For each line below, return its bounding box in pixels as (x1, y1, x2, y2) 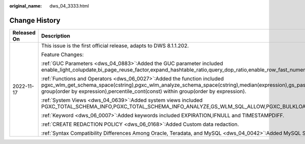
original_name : (9, 3, 42, 9)
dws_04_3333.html (49, 3, 89, 9)
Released (12, 29, 36, 36)
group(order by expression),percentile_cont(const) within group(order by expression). (41, 88, 247, 95)
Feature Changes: (41, 51, 84, 58)
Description (41, 32, 71, 39)
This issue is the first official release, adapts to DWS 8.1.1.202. (41, 42, 189, 49)
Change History (9, 16, 60, 25)
